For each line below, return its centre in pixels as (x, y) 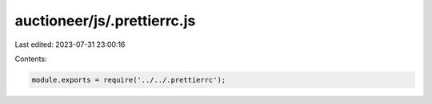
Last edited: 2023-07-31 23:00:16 (70, 44)
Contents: (31, 59)
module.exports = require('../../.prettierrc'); (129, 80)
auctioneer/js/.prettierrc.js (105, 21)
